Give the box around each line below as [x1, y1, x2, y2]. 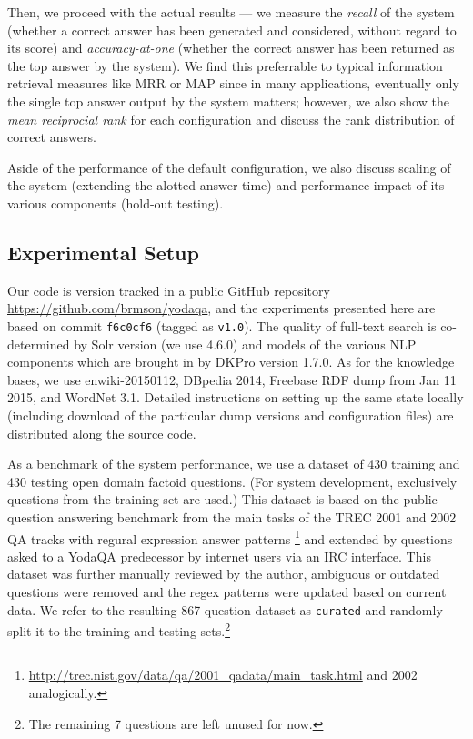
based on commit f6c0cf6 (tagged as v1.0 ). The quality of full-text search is [7, 316, 437, 335]
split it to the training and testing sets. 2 [7, 619, 230, 640]
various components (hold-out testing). [7, 193, 224, 212]
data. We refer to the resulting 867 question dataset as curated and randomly [7, 600, 443, 619]
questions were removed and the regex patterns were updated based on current [7, 582, 447, 601]
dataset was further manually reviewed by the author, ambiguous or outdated [7, 564, 440, 583]
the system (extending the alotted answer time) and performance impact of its [7, 176, 445, 195]
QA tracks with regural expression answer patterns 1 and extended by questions [7, 526, 453, 548]
